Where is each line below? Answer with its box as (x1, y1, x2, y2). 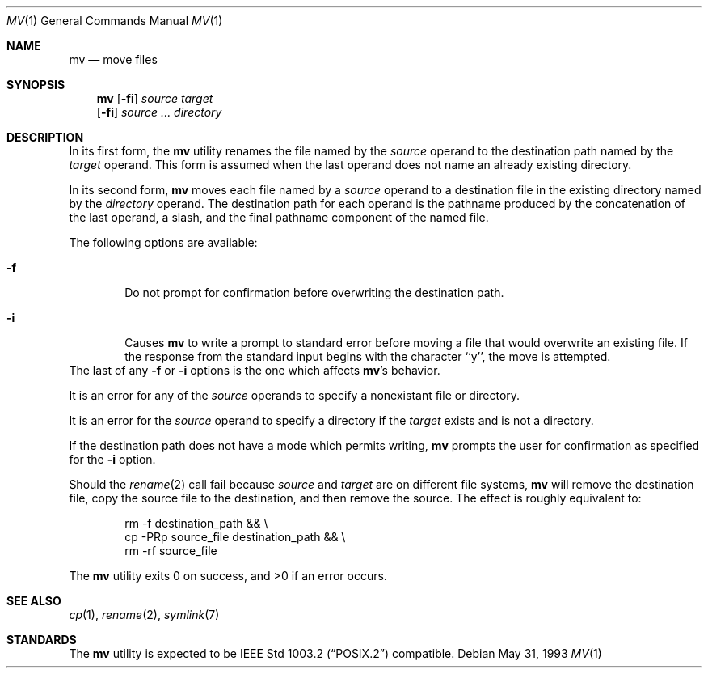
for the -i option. (69, 452, 156, 466)
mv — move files (69, 53, 158, 66)
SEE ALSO (6, 594, 61, 608)
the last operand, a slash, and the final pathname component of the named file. (69, 210, 489, 224)
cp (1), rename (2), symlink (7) (69, 608, 220, 621)
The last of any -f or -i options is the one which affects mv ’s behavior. (69, 363, 440, 377)
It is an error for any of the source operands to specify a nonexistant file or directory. (69, 388, 520, 402)
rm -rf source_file (124, 544, 217, 557)
